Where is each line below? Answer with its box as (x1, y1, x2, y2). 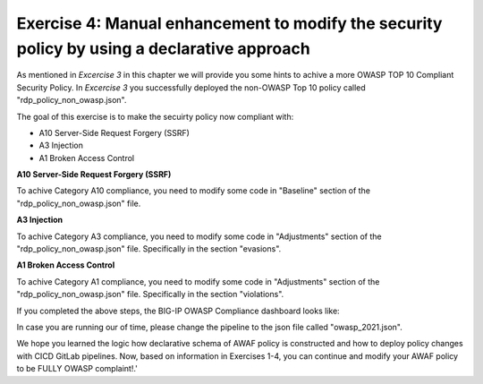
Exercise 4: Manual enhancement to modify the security (16, 13, 443, 33)
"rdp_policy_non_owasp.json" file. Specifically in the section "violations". (16, 289, 284, 300)
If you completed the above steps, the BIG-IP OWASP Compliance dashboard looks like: (16, 305, 340, 316)
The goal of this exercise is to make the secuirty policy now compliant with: (16, 111, 294, 122)
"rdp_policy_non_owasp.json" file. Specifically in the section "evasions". (16, 243, 282, 254)
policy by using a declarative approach (16, 38, 310, 58)
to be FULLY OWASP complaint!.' (16, 363, 138, 374)
